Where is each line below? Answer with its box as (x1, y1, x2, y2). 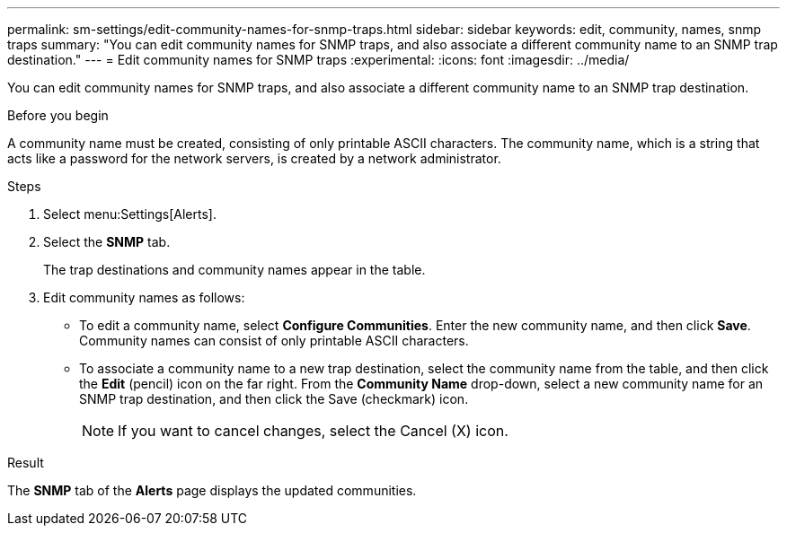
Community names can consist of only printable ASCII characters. (79, 333, 469, 348)
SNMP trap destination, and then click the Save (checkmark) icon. (79, 391, 469, 406)
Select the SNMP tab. (43, 234, 171, 249)
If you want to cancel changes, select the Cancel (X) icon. (118, 422, 508, 440)
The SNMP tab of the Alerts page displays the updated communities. (7, 483, 417, 498)
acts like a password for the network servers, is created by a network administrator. (7, 151, 501, 166)
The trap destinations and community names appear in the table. (43, 262, 426, 277)
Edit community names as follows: (43, 290, 245, 305)
